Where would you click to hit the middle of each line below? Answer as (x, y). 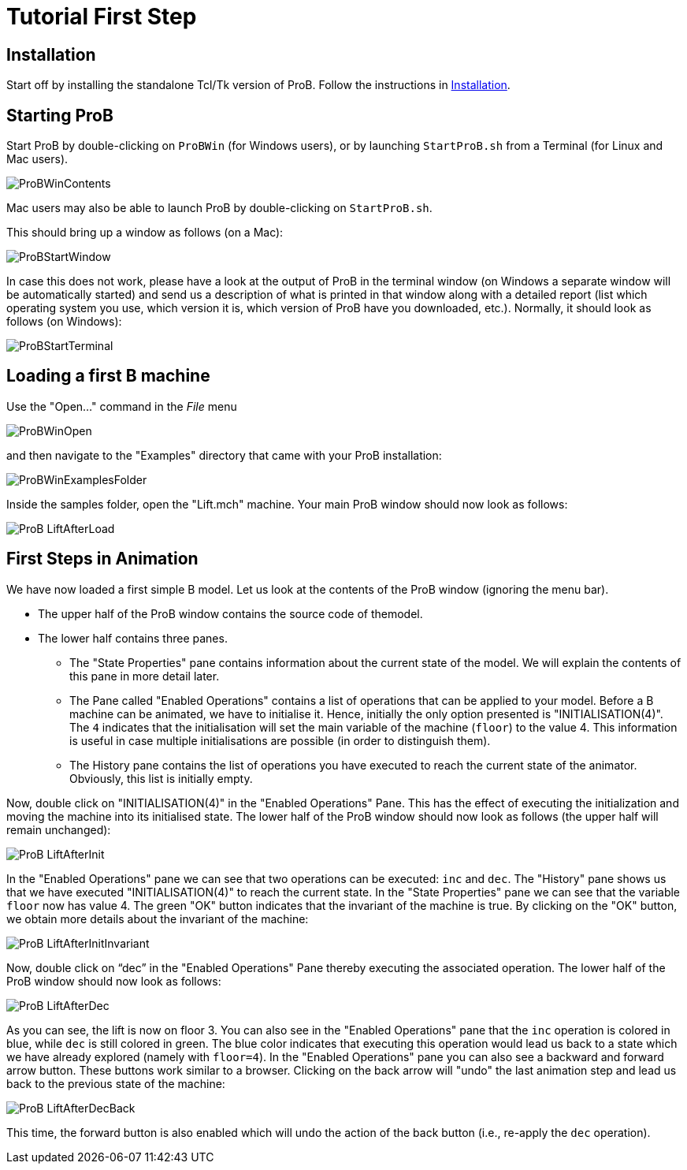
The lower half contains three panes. (133, 638)
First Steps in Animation (102, 559)
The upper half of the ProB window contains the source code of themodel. (230, 613)
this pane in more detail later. (145, 676)
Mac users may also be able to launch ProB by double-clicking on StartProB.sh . (219, 208)
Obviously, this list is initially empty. (161, 778)
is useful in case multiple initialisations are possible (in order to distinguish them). (280, 740)
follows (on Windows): (64, 322)
